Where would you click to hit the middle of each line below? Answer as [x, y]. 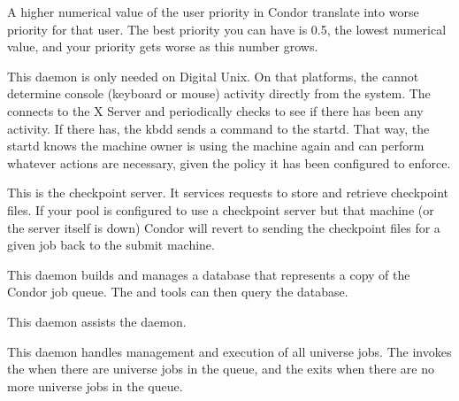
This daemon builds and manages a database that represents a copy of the [209, 274]
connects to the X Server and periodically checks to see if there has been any [215, 110]
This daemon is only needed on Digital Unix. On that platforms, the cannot [213, 76]
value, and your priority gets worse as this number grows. [163, 46]
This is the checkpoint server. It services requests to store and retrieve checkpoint [228, 193]
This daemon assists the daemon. [97, 321]
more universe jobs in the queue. [95, 386]
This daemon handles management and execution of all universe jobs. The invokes [229, 351]
